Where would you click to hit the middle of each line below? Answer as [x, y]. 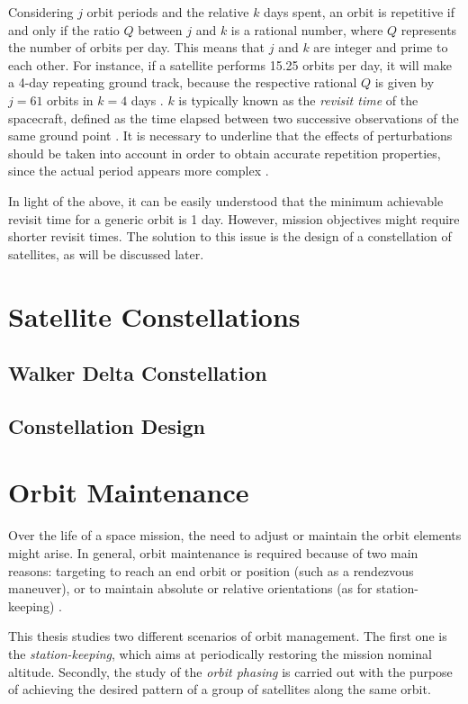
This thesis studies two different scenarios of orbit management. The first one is [228, 636]
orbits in [70, 99]
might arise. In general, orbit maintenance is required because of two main [213, 552]
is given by [405, 82]
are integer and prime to [381, 47]
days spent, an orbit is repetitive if [359, 12]
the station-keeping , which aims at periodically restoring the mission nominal [220, 653]
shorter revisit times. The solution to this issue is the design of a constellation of [230, 236]
